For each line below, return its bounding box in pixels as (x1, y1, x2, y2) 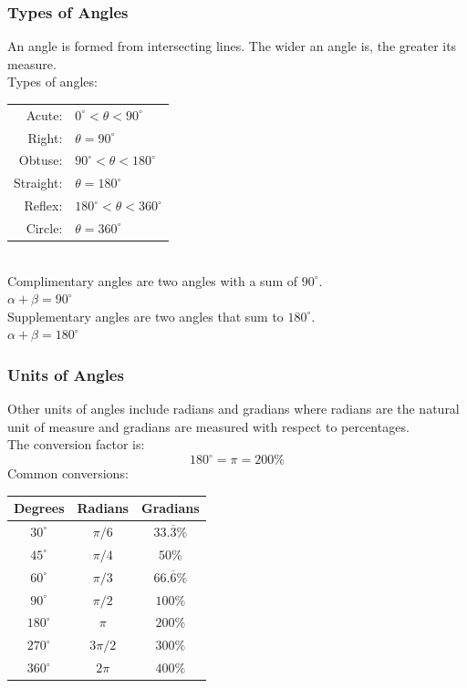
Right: (27, 128, 63, 147)
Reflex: (24, 196, 63, 215)
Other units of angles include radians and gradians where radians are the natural (7, 399, 460, 418)
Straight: (14, 173, 63, 192)
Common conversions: (7, 464, 129, 483)
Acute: (26, 105, 63, 124)
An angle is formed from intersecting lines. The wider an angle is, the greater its (7, 36, 457, 56)
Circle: (26, 218, 63, 237)
